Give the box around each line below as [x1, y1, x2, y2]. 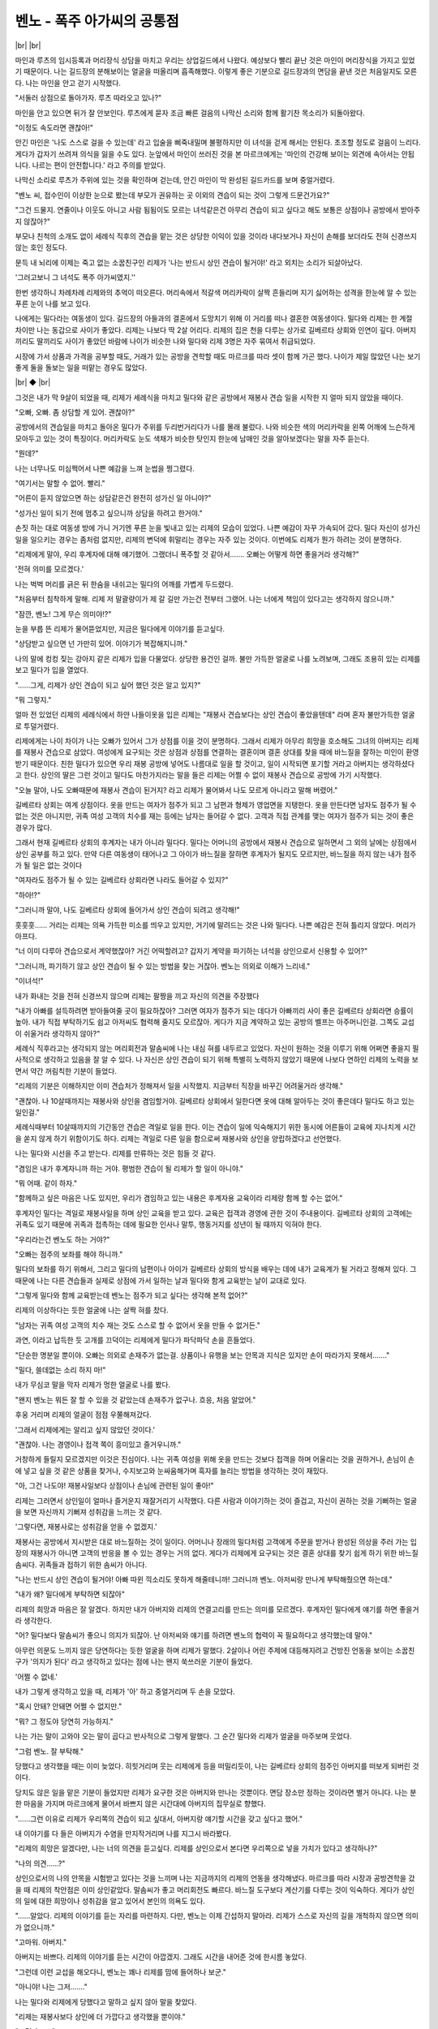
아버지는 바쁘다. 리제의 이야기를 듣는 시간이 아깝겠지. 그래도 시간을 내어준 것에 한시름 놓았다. [15, 1952, 307, 1962]
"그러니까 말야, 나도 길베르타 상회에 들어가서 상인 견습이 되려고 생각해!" [15, 905, 240, 915]
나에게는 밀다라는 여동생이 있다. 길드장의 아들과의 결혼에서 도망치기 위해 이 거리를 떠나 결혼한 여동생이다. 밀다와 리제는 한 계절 [15, 313, 413, 324]
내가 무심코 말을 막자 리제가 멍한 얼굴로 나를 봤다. [15, 1380, 171, 1389]
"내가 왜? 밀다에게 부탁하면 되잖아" [15, 1589, 126, 1599]
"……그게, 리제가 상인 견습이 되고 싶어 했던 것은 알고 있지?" [15, 680, 202, 690]
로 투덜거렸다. [15, 721, 59, 730]
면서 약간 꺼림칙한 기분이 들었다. [15, 1066, 118, 1075]
